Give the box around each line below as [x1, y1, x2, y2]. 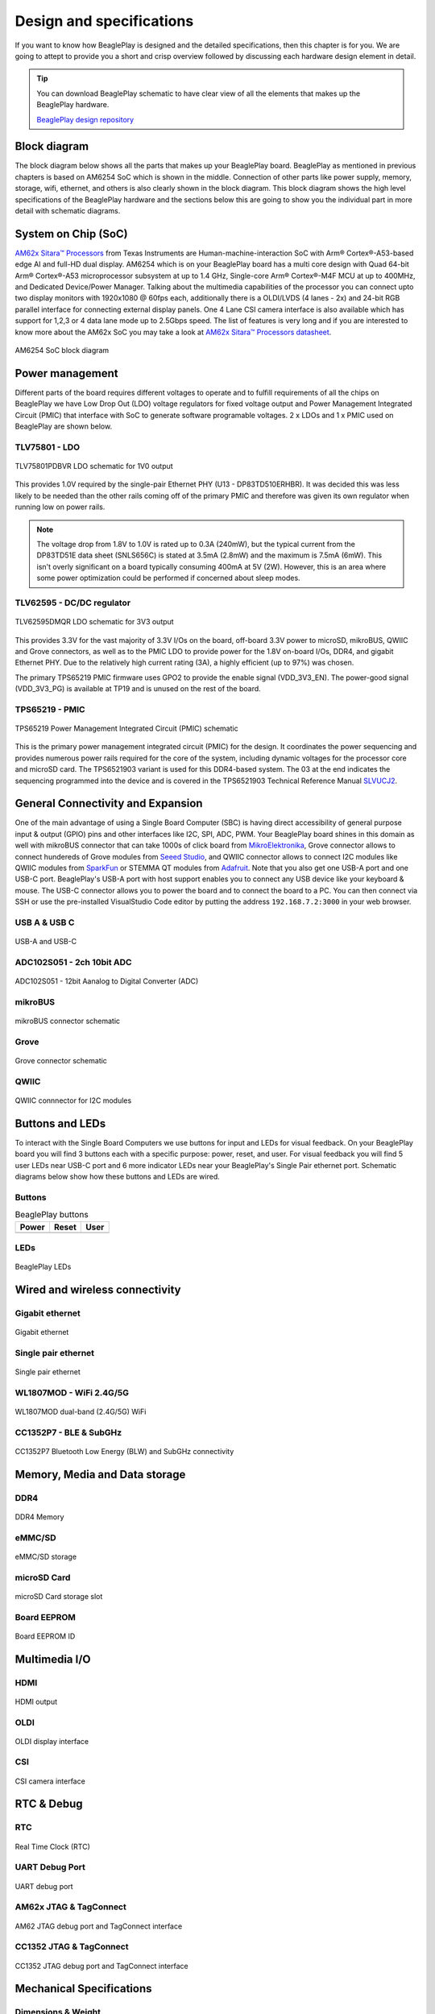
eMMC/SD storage [14, 1552, 77, 1561]
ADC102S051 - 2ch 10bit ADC [14, 956, 132, 968]
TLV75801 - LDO [14, 441, 81, 453]
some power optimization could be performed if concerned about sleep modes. [36, 573, 301, 583]
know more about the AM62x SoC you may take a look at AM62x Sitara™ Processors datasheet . [14, 327, 332, 337]
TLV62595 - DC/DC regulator [14, 597, 131, 608]
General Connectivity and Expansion [14, 797, 203, 810]
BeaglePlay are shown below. [14, 421, 113, 431]
